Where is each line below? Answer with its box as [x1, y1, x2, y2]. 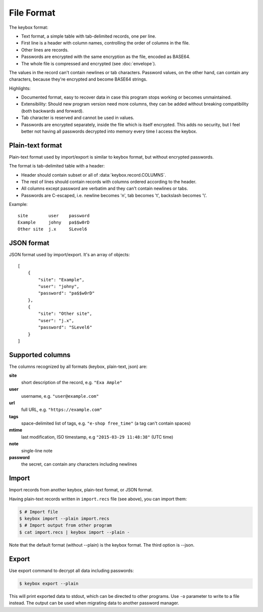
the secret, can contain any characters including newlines [21, 461, 137, 467]
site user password [18, 213, 90, 218]
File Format [9, 7, 56, 18]
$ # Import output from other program [19, 523, 112, 528]
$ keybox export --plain [19, 581, 79, 586]
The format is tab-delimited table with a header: [9, 163, 105, 169]
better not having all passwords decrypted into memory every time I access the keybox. [21, 128, 197, 134]
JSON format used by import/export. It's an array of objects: [9, 252, 130, 258]
